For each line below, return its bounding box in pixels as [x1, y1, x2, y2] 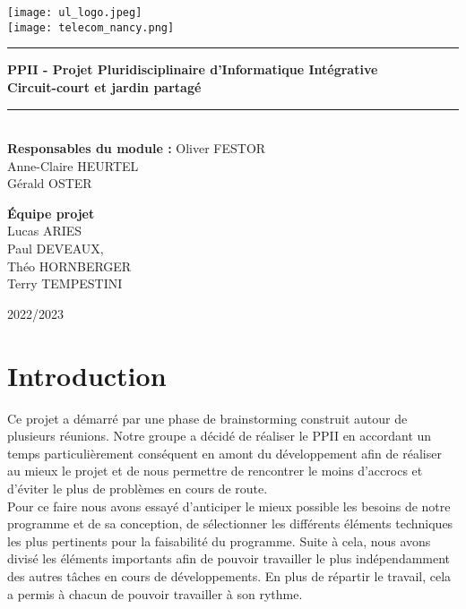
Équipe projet [7, 203, 95, 222]
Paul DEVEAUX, [7, 239, 104, 258]
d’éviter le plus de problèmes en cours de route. [7, 478, 268, 497]
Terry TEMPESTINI [7, 274, 123, 293]
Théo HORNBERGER [7, 256, 132, 275]
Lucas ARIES [7, 221, 82, 240]
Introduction [7, 356, 167, 393]
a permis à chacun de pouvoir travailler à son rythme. [7, 584, 303, 603]
